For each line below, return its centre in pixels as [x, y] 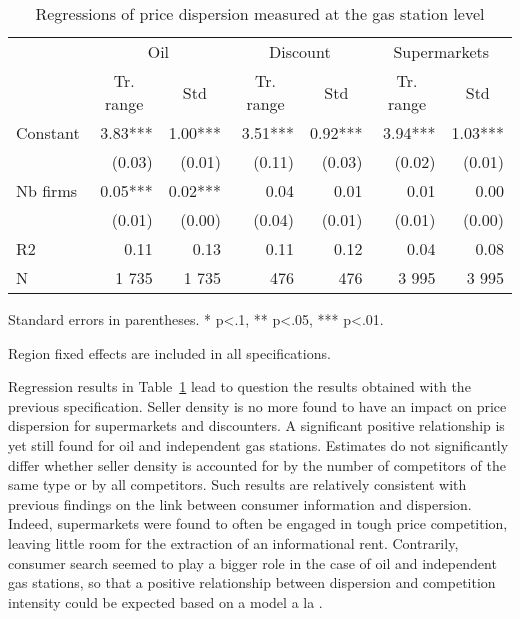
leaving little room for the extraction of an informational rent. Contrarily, [233, 542]
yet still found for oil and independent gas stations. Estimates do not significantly [258, 444]
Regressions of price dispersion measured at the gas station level [260, 13]
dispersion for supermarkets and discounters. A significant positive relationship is [256, 425]
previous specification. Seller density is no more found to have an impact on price [257, 405]
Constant [48, 132]
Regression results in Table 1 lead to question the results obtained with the [239, 386]
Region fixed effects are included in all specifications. [169, 352]
